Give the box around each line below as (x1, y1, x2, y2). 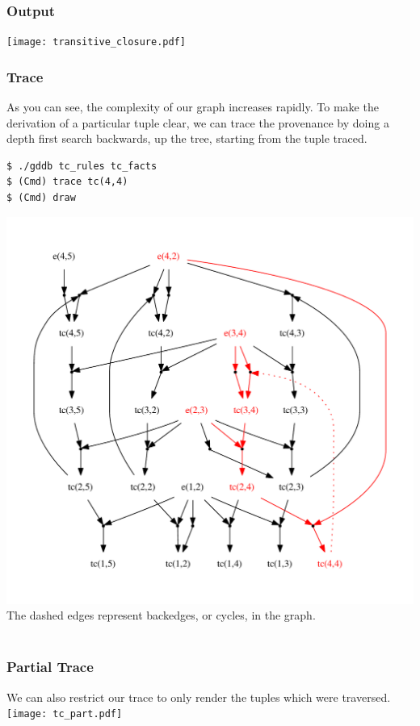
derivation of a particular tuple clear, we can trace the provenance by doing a (6, 114, 389, 131)
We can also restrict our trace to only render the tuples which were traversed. (6, 688, 391, 705)
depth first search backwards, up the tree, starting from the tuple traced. (6, 130, 367, 147)
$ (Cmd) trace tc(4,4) (6, 176, 128, 188)
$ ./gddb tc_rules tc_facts (6, 160, 157, 172)
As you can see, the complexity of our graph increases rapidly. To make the (6, 98, 379, 115)
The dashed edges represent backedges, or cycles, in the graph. (6, 607, 316, 624)
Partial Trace (6, 657, 94, 677)
